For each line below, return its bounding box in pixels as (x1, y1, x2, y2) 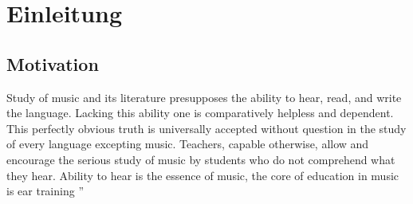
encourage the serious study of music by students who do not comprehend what (6, 151, 395, 167)
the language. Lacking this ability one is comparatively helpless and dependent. (6, 104, 394, 121)
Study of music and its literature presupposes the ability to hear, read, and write (6, 88, 402, 105)
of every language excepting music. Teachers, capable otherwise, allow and (6, 135, 369, 152)
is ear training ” (6, 182, 84, 199)
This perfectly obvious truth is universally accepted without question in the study (6, 120, 407, 136)
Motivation (6, 51, 99, 76)
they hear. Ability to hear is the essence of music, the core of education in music (6, 167, 399, 183)
